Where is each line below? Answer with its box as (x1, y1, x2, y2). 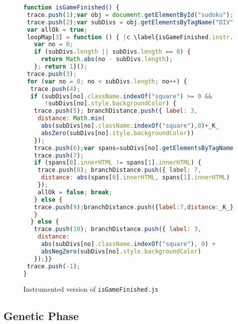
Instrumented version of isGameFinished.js (23, 284, 159, 294)
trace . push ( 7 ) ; (34, 152, 84, 159)
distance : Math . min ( (37, 115, 105, 122)
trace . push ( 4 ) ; (30, 85, 80, 92)
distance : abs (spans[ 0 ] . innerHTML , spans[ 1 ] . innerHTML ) (41, 174, 230, 181)
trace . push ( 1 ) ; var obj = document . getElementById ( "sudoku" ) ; (27, 11, 234, 18)
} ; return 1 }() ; (34, 63, 87, 70)
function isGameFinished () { (23, 4, 120, 11)
